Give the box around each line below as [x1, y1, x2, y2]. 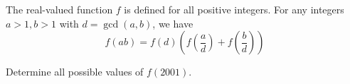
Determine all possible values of [6, 64, 144, 79]
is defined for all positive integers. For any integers [124, 2, 344, 16]
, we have [152, 16, 193, 30]
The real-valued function [6, 2, 113, 16]
